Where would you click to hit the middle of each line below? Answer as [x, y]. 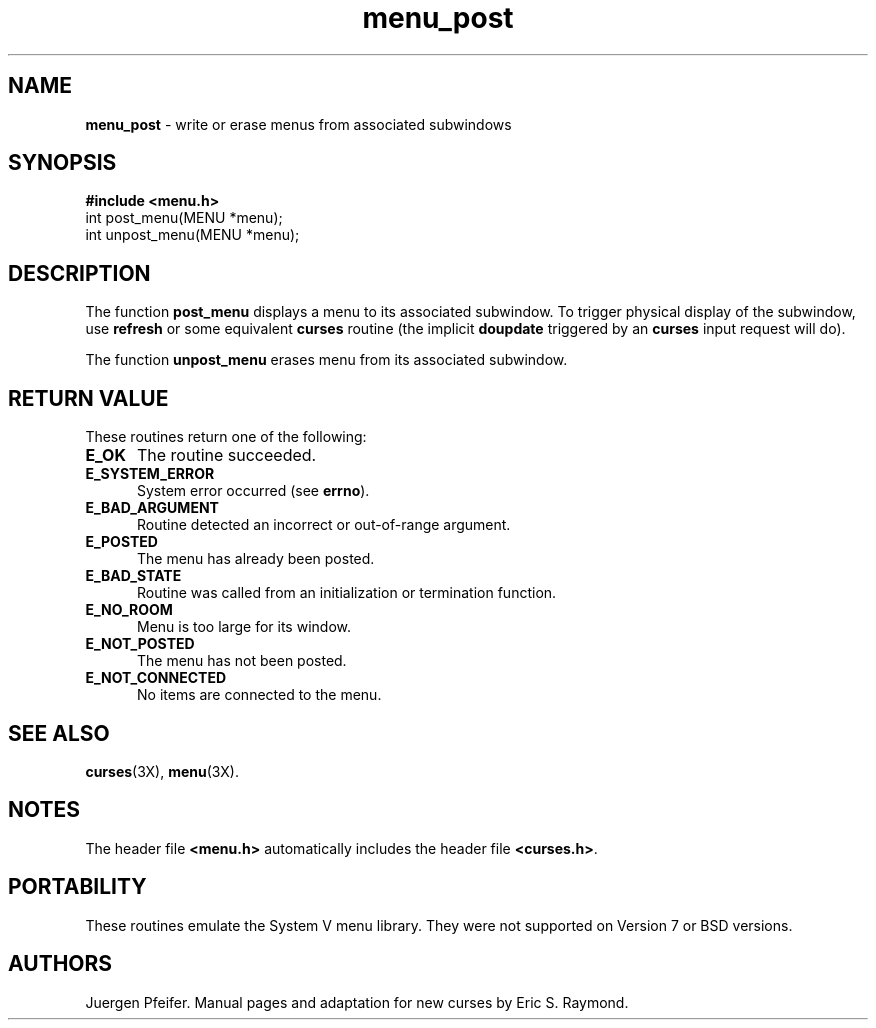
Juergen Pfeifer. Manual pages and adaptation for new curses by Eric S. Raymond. [357, 1002]
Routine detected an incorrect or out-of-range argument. [324, 525]
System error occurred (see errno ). [253, 491]
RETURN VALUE [88, 398]
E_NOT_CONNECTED [156, 678]
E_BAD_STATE [133, 576]
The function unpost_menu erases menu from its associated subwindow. [326, 360]
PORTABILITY [77, 887]
